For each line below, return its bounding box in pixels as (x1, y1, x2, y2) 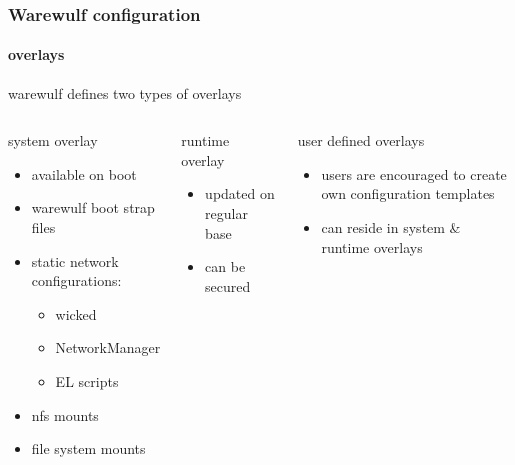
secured (205, 275, 251, 296)
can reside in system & (321, 217, 461, 238)
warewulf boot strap (31, 197, 155, 218)
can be (205, 256, 246, 277)
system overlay (8, 130, 98, 151)
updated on (205, 183, 275, 204)
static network (31, 250, 119, 271)
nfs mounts (31, 404, 99, 425)
